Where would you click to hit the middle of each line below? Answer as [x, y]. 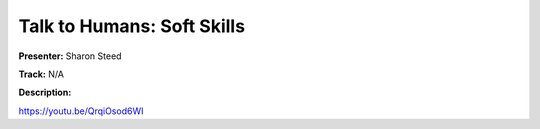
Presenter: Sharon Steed [70, 56]
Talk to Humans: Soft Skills [131, 26]
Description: [45, 92]
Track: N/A [41, 74]
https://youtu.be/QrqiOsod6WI [81, 111]
